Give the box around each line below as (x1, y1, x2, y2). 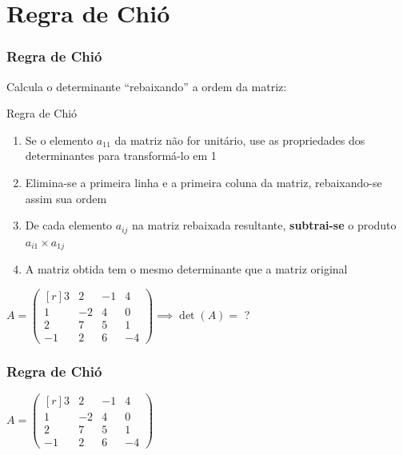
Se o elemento (25, 131, 94, 148)
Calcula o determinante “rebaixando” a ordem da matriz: (6, 78, 287, 94)
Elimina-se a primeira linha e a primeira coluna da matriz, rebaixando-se (25, 174, 382, 190)
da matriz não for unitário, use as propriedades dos (114, 131, 365, 148)
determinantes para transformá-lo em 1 (25, 147, 217, 164)
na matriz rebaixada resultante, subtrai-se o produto (132, 217, 397, 233)
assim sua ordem (25, 190, 107, 206)
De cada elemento (25, 217, 113, 233)
